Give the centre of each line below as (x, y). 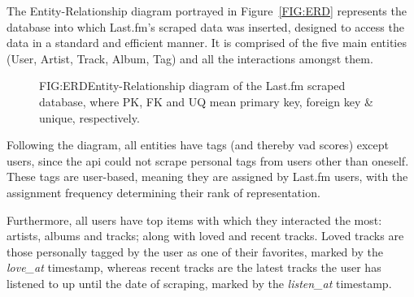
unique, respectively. (89, 117)
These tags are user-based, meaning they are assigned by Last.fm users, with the (207, 176)
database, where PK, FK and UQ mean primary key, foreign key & (206, 101)
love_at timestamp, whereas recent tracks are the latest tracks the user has (194, 267)
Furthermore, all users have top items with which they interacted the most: (194, 220)
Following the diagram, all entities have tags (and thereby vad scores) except (198, 145)
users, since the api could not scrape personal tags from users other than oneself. (208, 160)
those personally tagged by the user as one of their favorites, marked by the (195, 251)
